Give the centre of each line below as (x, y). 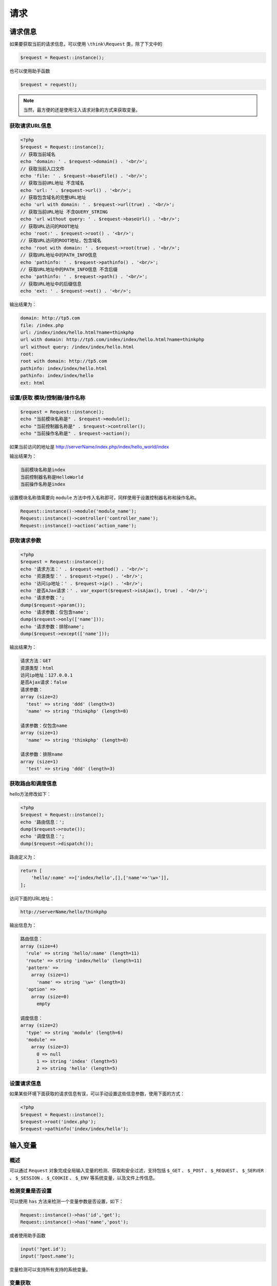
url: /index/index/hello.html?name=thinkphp (77, 332)
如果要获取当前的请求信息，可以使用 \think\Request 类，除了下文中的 (86, 44)
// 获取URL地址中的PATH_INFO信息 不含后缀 (69, 269)
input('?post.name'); (47, 1256)
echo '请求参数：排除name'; (52, 627)
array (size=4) (39, 946)
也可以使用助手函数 (30, 71)
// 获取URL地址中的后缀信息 (51, 284)
